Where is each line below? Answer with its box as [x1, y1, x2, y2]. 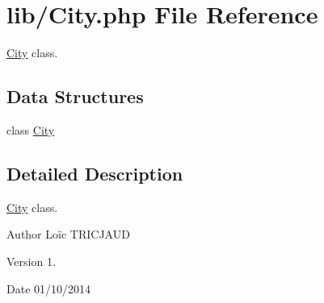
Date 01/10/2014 [6, 280, 91, 297]
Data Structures [6, 84, 144, 109]
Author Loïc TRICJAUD [6, 226, 130, 243]
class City [6, 121, 55, 138]
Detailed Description [6, 160, 183, 185]
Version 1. [6, 252, 56, 269]
